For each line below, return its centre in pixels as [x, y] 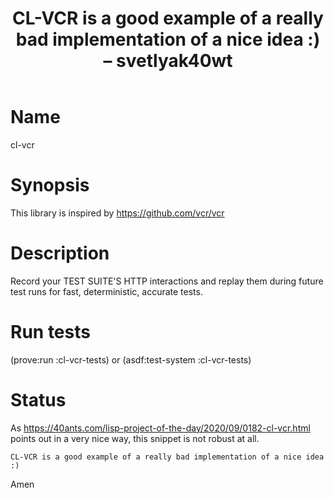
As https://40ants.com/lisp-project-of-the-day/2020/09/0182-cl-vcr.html [160, 428]
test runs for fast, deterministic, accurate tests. [106, 291]
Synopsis [50, 185]
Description [60, 253]
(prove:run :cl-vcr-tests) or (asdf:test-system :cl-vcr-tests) [131, 359]
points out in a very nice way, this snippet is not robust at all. [135, 438]
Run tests [50, 332]
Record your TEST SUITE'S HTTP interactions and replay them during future [167, 281]
